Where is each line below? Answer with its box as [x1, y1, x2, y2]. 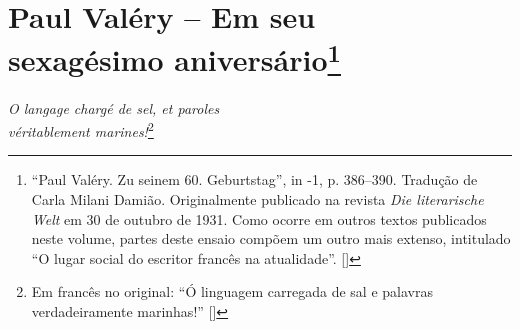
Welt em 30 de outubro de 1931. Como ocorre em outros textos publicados [31, 208, 487, 229]
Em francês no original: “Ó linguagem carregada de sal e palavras [31, 281, 433, 302]
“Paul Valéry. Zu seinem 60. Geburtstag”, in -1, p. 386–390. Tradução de [31, 169, 478, 190]
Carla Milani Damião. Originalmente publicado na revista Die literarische [31, 189, 484, 210]
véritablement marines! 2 [8, 118, 154, 141]
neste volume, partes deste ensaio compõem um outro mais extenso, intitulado [31, 228, 511, 249]
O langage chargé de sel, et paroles [8, 97, 220, 118]
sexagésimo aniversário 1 [8, 35, 341, 80]
